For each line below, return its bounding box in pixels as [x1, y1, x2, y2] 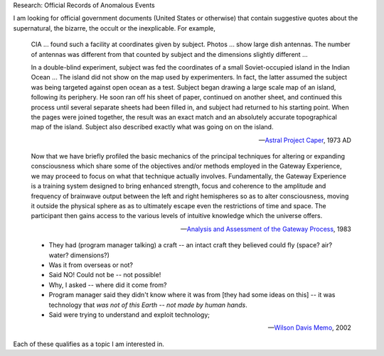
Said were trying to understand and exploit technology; [48, 310, 210, 319]
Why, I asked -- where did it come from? [48, 281, 167, 289]
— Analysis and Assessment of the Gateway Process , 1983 [180, 225, 351, 233]
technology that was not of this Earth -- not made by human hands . [48, 301, 248, 309]
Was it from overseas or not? [48, 260, 134, 269]
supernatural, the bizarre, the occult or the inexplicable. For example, [13, 23, 216, 32]
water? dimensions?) [48, 251, 110, 259]
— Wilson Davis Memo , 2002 [267, 323, 351, 332]
